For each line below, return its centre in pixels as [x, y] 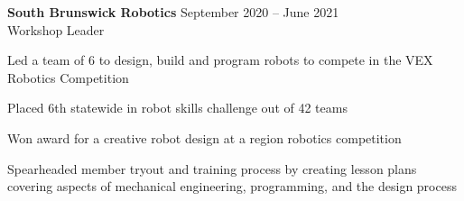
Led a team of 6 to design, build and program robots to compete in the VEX [220, 60]
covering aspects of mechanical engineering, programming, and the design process [232, 186]
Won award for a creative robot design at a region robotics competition [204, 137]
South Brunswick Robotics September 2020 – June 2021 [173, 12]
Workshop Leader [56, 29]
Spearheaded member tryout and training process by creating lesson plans [212, 168]
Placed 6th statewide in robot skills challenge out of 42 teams [177, 108]
